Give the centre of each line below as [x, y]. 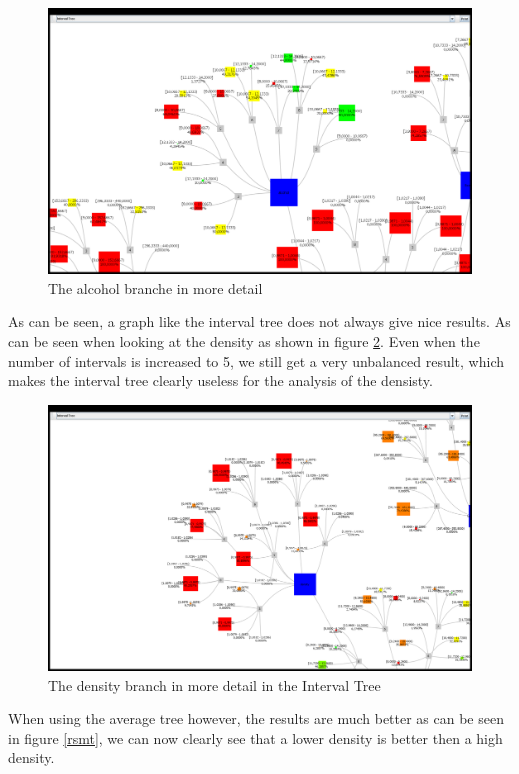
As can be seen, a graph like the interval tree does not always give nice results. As [259, 321]
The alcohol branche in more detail [155, 287]
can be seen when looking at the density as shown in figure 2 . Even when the [244, 341]
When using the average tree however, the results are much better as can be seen [256, 718]
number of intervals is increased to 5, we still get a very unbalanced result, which [256, 360]
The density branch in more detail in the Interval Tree [214, 684]
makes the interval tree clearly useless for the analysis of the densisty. [220, 380]
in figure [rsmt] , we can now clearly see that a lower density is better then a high [255, 737]
